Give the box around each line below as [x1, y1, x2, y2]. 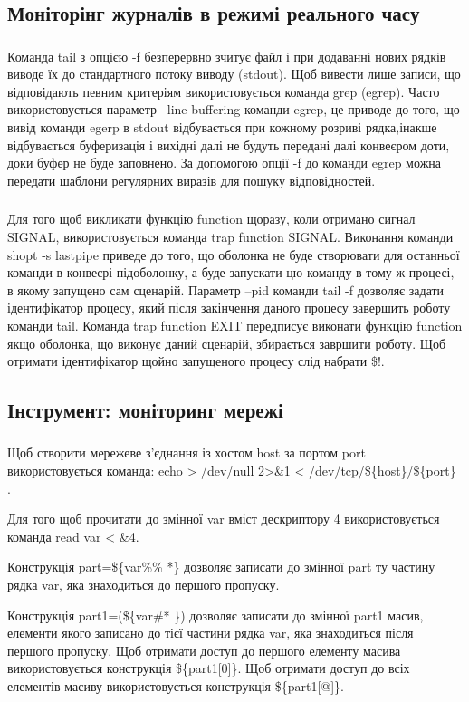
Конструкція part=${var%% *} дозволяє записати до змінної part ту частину [7, 557, 435, 576]
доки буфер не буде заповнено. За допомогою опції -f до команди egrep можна [7, 153, 442, 172]
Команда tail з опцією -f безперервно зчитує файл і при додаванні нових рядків [7, 46, 446, 65]
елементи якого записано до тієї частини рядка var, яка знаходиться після [7, 623, 414, 642]
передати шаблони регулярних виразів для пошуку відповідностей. [7, 170, 376, 189]
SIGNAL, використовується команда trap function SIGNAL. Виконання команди [7, 226, 454, 245]
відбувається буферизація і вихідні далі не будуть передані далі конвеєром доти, [7, 135, 450, 154]
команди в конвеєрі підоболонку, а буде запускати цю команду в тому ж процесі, [7, 263, 455, 282]
